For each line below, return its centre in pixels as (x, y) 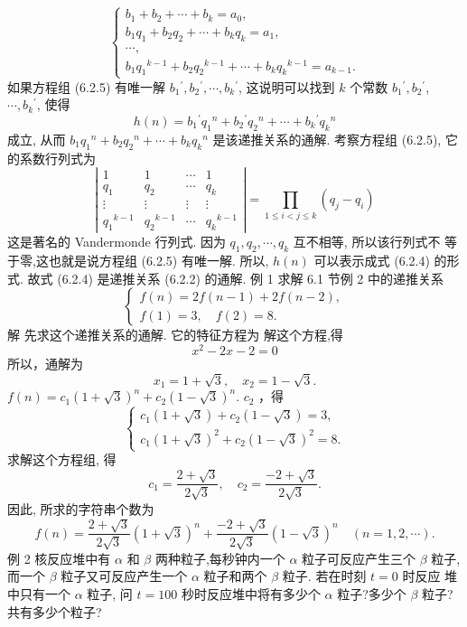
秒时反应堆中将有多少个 (251, 593)
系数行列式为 (57, 158)
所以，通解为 (45, 363)
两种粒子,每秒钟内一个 (220, 558)
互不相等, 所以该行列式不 (367, 242)
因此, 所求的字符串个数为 (81, 508)
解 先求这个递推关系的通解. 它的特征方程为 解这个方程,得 (175, 335)
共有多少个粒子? (55, 611)
